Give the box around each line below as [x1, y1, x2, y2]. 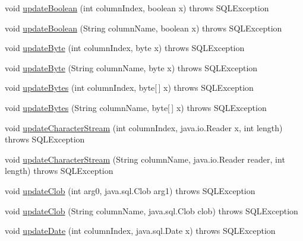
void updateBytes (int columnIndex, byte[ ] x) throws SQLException [5, 81, 254, 94]
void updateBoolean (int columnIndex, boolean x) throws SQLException [5, 2, 269, 14]
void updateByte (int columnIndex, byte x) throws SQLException [5, 42, 245, 54]
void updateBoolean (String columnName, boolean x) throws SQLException [5, 21, 282, 34]
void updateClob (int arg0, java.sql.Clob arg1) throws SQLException [5, 184, 255, 196]
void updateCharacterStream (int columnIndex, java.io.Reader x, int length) [5, 121, 283, 134]
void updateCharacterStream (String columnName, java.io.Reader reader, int [5, 153, 285, 165]
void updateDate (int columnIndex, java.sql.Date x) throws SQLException [5, 224, 276, 237]
